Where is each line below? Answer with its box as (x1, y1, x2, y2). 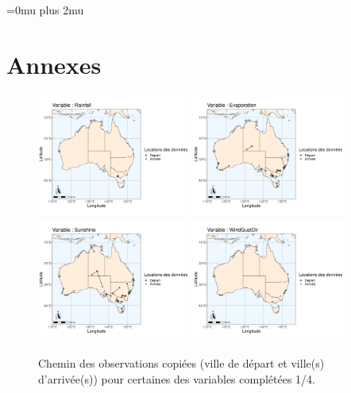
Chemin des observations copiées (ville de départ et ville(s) (38, 355, 325, 372)
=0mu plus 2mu (6, 2, 84, 17)
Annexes (6, 48, 102, 80)
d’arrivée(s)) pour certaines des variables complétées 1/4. (38, 370, 315, 387)
